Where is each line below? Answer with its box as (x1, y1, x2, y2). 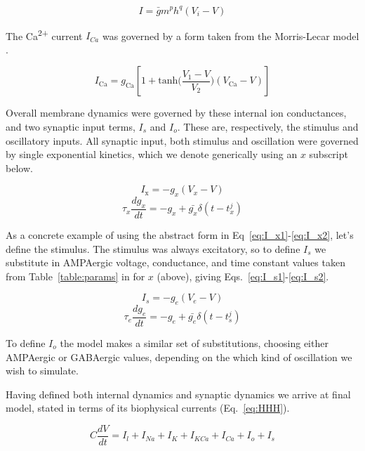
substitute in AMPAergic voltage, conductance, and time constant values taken (6, 255, 345, 270)
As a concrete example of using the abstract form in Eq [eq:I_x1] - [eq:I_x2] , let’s (6, 227, 354, 242)
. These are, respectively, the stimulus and (177, 119, 359, 133)
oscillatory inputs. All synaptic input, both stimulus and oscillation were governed (6, 133, 359, 148)
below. (6, 160, 33, 175)
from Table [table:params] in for (6, 268, 145, 283)
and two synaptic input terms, (6, 119, 135, 133)
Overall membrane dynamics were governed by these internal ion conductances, (6, 105, 347, 120)
